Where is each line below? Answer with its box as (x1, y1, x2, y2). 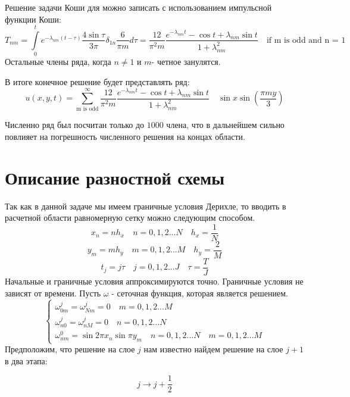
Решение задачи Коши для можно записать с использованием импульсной (5, 1, 272, 13)
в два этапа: (5, 354, 48, 367)
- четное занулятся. (151, 55, 221, 68)
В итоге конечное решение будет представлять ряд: (5, 75, 190, 87)
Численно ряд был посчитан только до (5, 118, 145, 131)
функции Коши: (5, 12, 61, 25)
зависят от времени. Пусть (5, 286, 101, 299)
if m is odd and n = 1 (266, 36, 346, 45)
